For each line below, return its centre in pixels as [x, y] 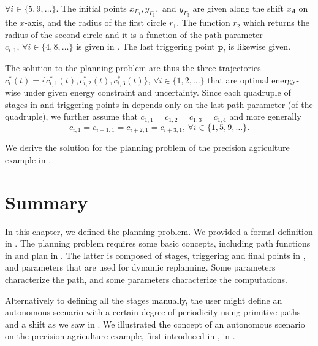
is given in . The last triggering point [146, 46]
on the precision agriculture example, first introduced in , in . [120, 336]
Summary [47, 202]
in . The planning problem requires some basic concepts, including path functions [158, 243]
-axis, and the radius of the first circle [96, 22]
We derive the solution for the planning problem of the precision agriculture [147, 148]
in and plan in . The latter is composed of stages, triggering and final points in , [155, 255]
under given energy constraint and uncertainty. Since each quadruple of [157, 92]
